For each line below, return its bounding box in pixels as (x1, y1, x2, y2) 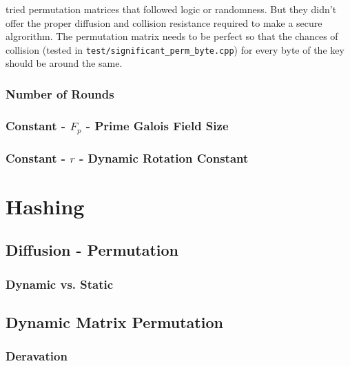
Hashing (6, 192, 85, 220)
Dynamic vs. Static (6, 275, 114, 292)
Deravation (6, 347, 68, 365)
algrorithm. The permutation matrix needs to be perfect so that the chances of (6, 29, 338, 43)
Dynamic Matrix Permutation (6, 312, 223, 333)
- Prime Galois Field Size (85, 116, 229, 134)
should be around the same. (6, 56, 123, 70)
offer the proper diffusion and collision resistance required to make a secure (6, 15, 322, 30)
